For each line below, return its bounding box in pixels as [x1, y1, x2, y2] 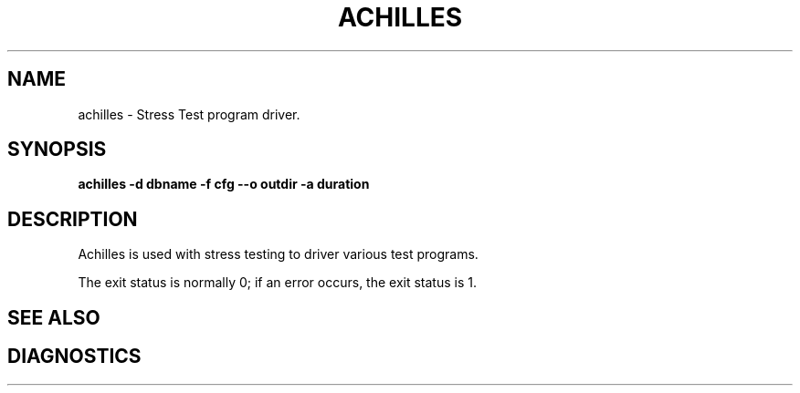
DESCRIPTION [7, 207, 138, 231]
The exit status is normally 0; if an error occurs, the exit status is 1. [78, 274, 477, 291]
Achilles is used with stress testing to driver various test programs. [78, 246, 479, 263]
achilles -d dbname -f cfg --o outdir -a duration [78, 176, 370, 192]
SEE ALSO [7, 305, 100, 329]
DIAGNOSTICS [7, 345, 142, 368]
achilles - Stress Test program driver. [78, 106, 300, 122]
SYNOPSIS [7, 138, 107, 161]
